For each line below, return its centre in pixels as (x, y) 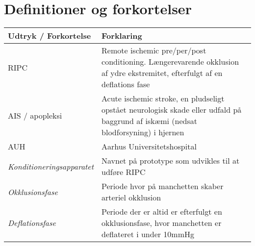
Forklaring (122, 36)
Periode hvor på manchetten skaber (163, 186)
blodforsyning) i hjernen (143, 132)
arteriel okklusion (131, 197)
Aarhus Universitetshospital (149, 147)
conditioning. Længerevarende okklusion (170, 62)
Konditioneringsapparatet (51, 166)
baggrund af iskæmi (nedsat (149, 121)
